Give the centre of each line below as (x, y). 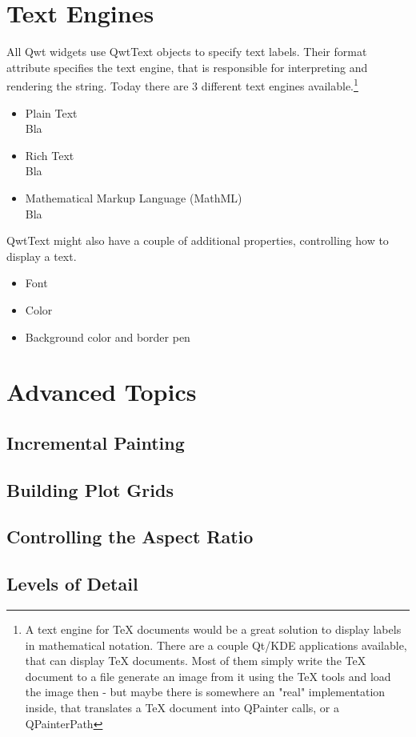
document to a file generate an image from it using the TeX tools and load (208, 676)
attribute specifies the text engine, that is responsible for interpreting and (187, 67)
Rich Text (50, 155)
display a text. (42, 256)
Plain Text (51, 112)
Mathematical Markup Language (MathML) (134, 197)
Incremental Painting (96, 442)
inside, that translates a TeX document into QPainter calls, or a (182, 707)
